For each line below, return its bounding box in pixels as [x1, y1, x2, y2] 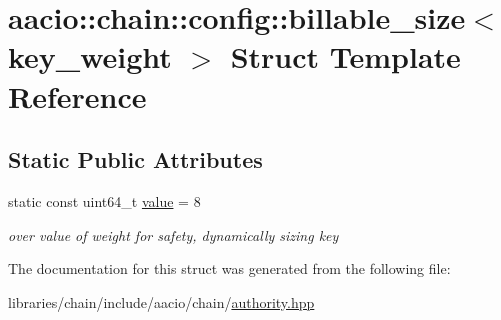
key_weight [8, 36, 172, 77]
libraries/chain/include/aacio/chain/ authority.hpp [8, 291, 315, 312]
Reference [8, 75, 147, 116]
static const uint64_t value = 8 [8, 190, 201, 211]
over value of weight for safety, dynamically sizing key [8, 224, 339, 245]
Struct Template [230, 36, 461, 77]
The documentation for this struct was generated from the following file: [8, 258, 451, 279]
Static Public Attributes [8, 144, 263, 175]
